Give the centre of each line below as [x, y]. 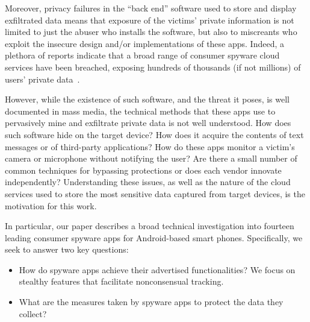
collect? [33, 313]
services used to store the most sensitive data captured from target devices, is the [155, 193]
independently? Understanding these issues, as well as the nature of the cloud [148, 182]
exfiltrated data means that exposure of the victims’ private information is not [150, 20]
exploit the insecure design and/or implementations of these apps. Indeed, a [145, 43]
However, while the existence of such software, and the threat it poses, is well [147, 99]
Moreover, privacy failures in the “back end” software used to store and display [151, 8]
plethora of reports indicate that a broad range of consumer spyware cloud [142, 55]
